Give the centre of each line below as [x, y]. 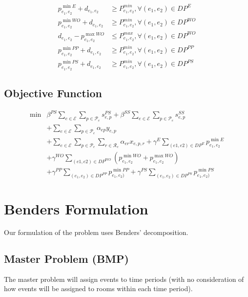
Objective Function [53, 93]
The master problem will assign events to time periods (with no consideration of [124, 279]
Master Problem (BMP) [66, 258]
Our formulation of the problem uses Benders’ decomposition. [96, 232]
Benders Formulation [76, 209]
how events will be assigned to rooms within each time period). [98, 288]
